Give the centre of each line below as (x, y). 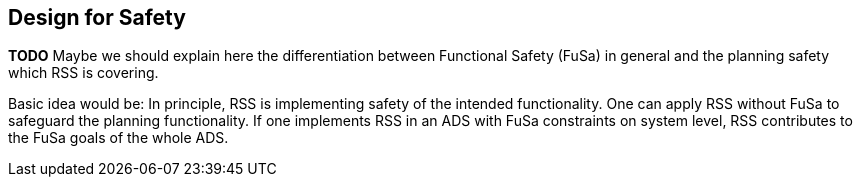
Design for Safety (97, 17)
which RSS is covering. (83, 73)
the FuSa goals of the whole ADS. (118, 138)
